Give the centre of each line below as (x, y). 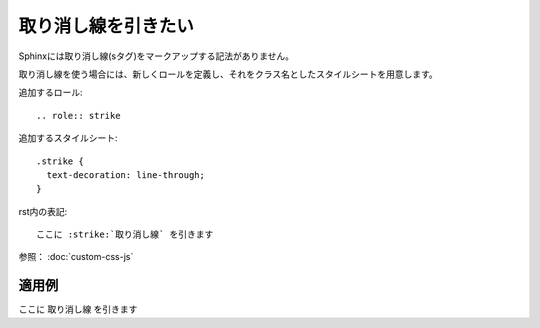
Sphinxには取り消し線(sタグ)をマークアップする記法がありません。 (156, 56)
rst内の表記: (43, 211)
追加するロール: (51, 92)
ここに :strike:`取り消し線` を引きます (125, 234)
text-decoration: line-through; (125, 174)
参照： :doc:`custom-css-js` (76, 257)
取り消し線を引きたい (106, 26)
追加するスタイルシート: (68, 138)
